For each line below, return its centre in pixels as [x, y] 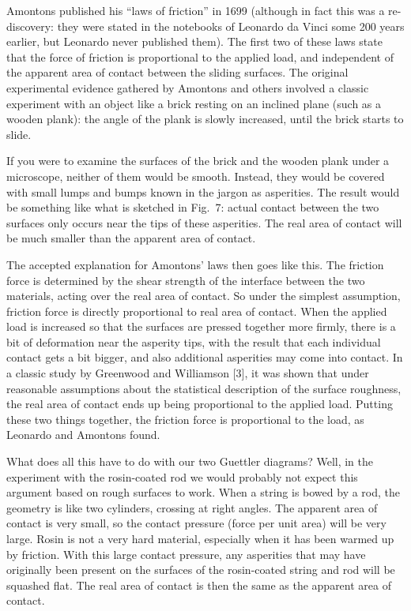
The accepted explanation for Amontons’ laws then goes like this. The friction [195, 264]
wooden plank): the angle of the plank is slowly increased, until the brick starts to [205, 119]
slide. [19, 134]
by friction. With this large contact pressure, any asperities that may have [186, 554]
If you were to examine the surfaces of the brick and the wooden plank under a [198, 161]
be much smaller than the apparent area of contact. [131, 238]
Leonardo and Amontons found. [83, 435]
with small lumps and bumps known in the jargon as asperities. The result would [203, 191]
